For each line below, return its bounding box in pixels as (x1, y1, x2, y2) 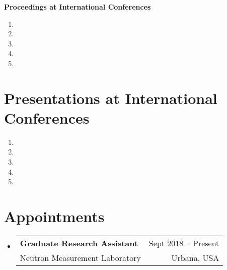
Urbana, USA (171, 251, 219, 263)
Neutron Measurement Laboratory (20, 251, 141, 263)
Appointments (4, 206, 105, 227)
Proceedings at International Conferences (4, 2, 151, 12)
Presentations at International (4, 87, 217, 108)
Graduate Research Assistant (20, 237, 138, 249)
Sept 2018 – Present (148, 237, 219, 249)
